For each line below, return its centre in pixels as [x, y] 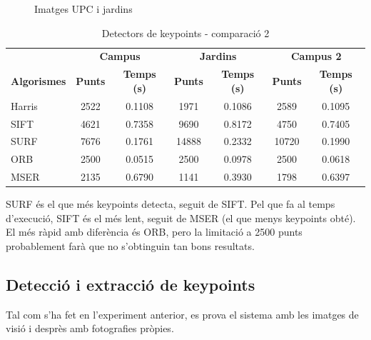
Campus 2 [316, 56]
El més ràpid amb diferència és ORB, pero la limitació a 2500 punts [154, 232]
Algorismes [39, 81]
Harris [24, 105]
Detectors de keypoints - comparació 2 [185, 32]
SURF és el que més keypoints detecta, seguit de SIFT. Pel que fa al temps [171, 204]
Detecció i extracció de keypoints [131, 284]
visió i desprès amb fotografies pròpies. [90, 328]
